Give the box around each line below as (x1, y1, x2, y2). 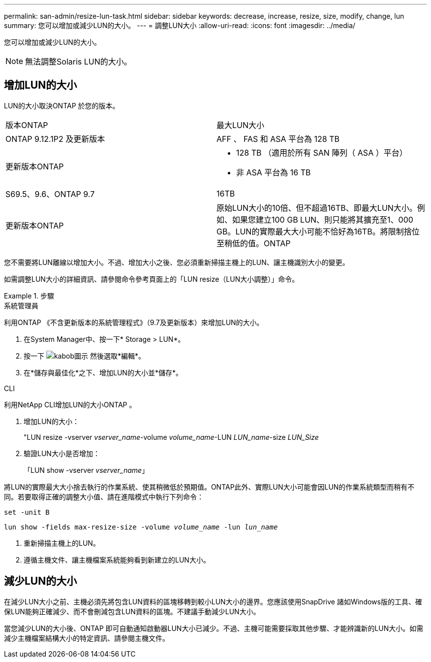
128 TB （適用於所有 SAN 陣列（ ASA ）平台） (236, 147, 407, 158)
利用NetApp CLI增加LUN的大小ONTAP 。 (4, 400, 136, 409)
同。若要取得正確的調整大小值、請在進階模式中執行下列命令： (4, 492, 204, 501)
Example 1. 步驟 (4, 291, 54, 300)
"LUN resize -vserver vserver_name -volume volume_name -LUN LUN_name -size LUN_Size (24, 432, 319, 441)
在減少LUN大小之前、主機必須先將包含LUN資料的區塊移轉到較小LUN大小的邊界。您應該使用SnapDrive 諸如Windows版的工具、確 (4, 597, 422, 606)
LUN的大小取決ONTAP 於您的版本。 (4, 101, 120, 110)
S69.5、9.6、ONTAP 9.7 (5, 189, 95, 199)
